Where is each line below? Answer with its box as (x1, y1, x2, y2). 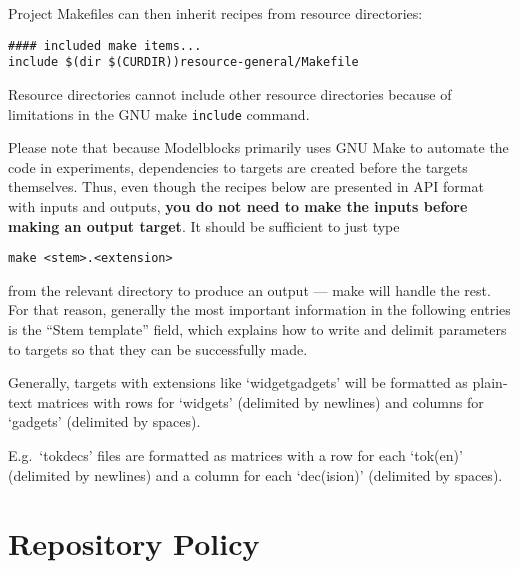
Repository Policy (8, 523, 260, 564)
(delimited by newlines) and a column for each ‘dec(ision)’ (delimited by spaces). (8, 464, 503, 485)
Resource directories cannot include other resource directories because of (8, 83, 452, 104)
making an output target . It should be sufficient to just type (8, 215, 400, 236)
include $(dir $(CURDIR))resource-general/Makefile (8, 55, 359, 70)
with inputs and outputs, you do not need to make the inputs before (8, 195, 468, 216)
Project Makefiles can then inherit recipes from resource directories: (8, 3, 423, 23)
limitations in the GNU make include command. (8, 103, 310, 124)
